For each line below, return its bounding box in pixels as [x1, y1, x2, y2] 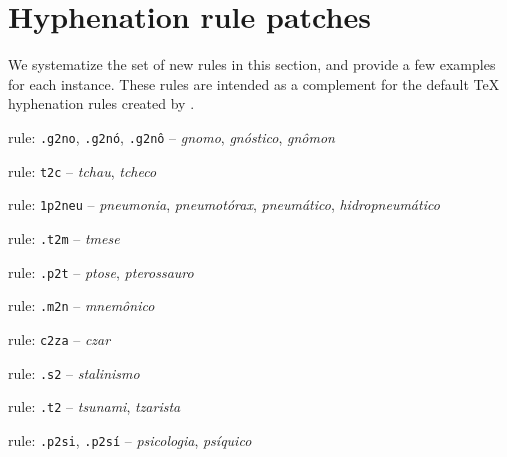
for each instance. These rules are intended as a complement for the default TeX [8, 73, 500, 94]
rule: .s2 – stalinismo [8, 362, 140, 383]
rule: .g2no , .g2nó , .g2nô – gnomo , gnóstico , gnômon [8, 126, 335, 147]
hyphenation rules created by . [8, 93, 195, 114]
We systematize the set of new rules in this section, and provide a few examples [8, 54, 496, 75]
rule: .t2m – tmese [8, 227, 120, 248]
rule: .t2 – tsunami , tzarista [8, 396, 181, 417]
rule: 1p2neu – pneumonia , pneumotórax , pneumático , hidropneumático [8, 194, 440, 215]
